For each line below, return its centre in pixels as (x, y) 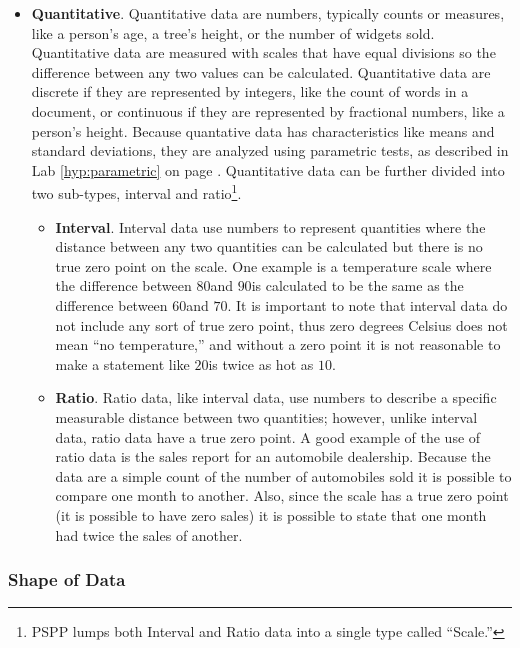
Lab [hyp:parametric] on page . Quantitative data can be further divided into (268, 169)
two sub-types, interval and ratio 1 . (136, 191)
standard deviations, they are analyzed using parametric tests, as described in (270, 150)
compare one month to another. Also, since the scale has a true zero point (282, 495)
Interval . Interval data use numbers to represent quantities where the (270, 226)
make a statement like (122, 363)
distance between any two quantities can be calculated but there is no (269, 246)
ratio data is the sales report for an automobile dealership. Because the (273, 456)
